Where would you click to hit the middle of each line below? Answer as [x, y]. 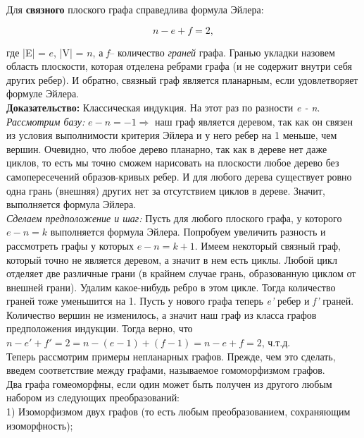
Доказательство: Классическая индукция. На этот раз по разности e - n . [163, 107]
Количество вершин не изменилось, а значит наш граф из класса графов [162, 314]
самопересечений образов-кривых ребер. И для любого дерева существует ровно [179, 176]
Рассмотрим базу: [46, 121]
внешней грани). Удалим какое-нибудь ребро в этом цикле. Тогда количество [171, 287]
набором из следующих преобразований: [93, 397]
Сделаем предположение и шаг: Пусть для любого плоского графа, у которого [174, 218]
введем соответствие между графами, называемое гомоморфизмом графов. [166, 370]
